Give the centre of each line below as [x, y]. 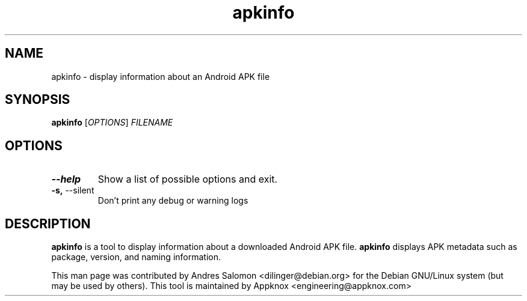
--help [66, 179]
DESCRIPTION [48, 223]
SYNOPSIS [38, 100]
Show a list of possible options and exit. [188, 179]
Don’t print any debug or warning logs [173, 201]
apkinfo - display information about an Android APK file [161, 76]
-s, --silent [73, 190]
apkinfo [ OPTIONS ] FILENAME [112, 123]
